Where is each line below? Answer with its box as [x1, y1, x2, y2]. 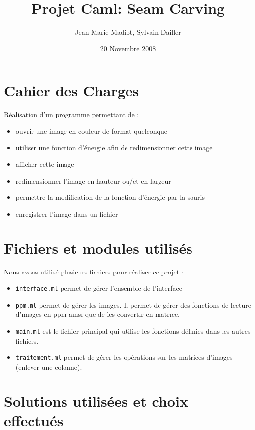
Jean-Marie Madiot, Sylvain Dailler [75, 27, 181, 37]
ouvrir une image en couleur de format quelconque [15, 125, 167, 136]
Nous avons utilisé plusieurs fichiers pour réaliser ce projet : [4, 266, 184, 276]
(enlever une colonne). [15, 361, 82, 372]
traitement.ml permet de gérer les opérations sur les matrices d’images [15, 352, 233, 362]
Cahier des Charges [4, 80, 139, 101]
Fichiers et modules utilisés [4, 237, 193, 258]
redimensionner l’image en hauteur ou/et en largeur [15, 175, 171, 186]
